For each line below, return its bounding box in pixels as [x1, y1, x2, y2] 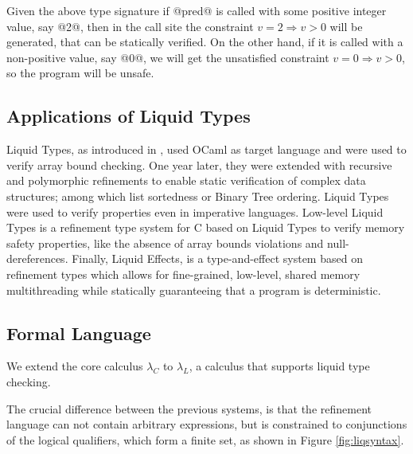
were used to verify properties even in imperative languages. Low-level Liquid [6, 203, 384, 220]
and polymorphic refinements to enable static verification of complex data [6, 172, 366, 189]
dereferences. [6, 250, 68, 267]
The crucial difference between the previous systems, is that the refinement [6, 400, 372, 417]
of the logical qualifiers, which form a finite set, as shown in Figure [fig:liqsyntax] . [6, 431, 404, 448]
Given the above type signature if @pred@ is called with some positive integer [6, 2, 387, 18]
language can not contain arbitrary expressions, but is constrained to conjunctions [6, 416, 407, 432]
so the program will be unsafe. [6, 65, 154, 81]
